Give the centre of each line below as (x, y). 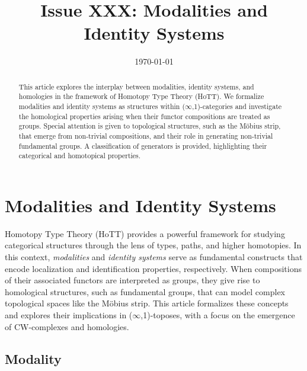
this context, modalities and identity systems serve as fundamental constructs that (154, 257)
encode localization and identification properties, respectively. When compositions (153, 268)
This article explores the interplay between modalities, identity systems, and (136, 86)
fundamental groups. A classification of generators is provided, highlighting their (143, 145)
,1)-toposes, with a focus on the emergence (218, 315)
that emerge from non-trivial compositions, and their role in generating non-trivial (146, 135)
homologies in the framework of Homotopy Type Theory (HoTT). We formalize (141, 96)
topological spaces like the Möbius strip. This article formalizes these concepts (147, 303)
